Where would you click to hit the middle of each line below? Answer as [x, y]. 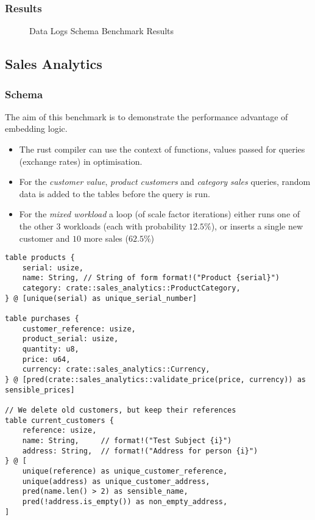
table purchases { [42, 319]
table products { [40, 258]
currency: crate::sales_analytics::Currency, [116, 370]
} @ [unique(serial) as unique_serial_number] [101, 298]
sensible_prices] [40, 390]
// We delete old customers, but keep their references [121, 410]
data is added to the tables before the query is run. [115, 193]
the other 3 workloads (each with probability [103, 226]
